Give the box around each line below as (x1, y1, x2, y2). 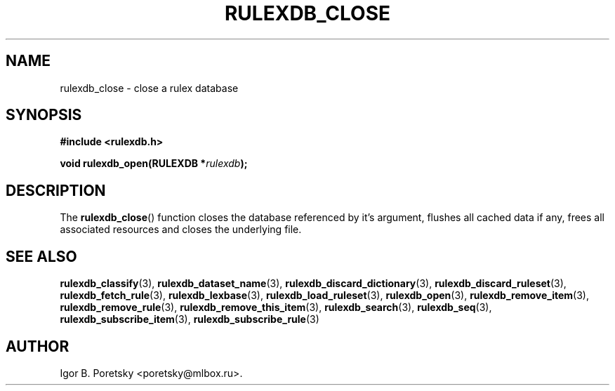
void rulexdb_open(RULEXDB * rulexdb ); (60, 157, 248, 170)
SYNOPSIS (6, 106, 82, 124)
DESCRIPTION (6, 181, 106, 199)
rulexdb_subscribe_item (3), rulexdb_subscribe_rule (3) (60, 313, 319, 326)
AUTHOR (6, 337, 70, 355)
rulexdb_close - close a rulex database (60, 81, 239, 94)
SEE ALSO (6, 247, 77, 265)
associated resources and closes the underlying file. (60, 223, 302, 236)
